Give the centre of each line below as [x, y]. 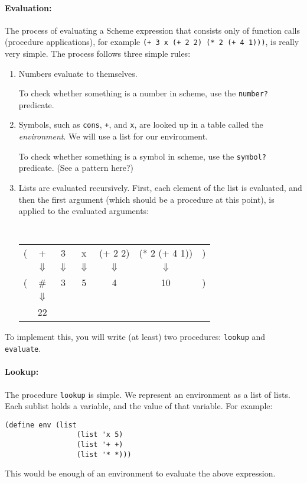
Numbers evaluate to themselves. [78, 73]
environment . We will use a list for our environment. [113, 136]
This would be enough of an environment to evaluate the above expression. [140, 473]
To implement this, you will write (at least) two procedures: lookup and [135, 337]
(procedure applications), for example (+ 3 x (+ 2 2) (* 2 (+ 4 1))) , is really [152, 42]
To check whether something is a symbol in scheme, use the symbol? [142, 156]
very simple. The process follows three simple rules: [98, 54]
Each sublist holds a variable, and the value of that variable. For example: [139, 406]
